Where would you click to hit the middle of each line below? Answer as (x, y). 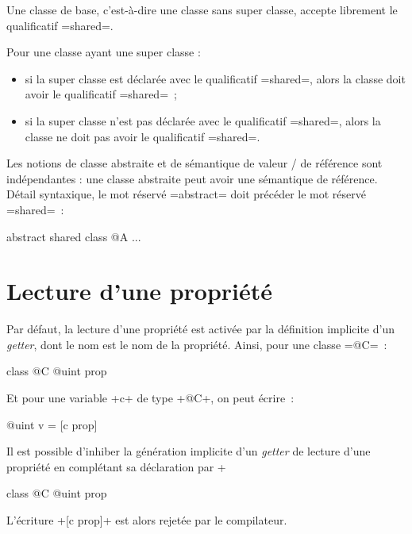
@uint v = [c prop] (52, 424)
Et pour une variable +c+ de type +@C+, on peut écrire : (150, 398)
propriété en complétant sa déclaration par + (116, 466)
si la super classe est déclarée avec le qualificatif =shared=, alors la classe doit (215, 78)
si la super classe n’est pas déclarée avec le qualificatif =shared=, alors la (203, 120)
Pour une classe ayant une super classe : (104, 52)
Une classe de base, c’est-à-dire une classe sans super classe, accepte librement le (202, 10)
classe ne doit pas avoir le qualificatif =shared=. (142, 136)
